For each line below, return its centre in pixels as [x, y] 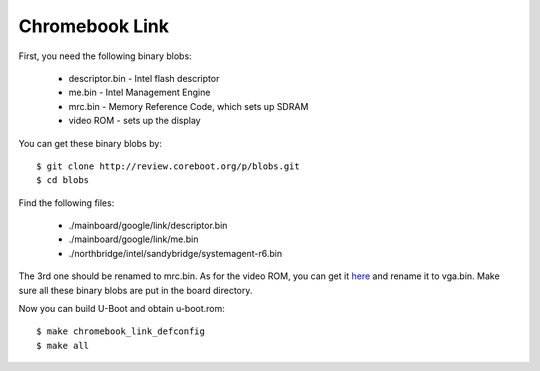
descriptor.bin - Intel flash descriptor [144, 78]
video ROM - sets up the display [134, 121]
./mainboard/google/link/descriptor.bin [148, 226]
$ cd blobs [63, 180]
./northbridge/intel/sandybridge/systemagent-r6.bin [175, 253]
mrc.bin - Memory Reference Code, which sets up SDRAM [188, 106]
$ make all [63, 345]
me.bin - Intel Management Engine [139, 92]
